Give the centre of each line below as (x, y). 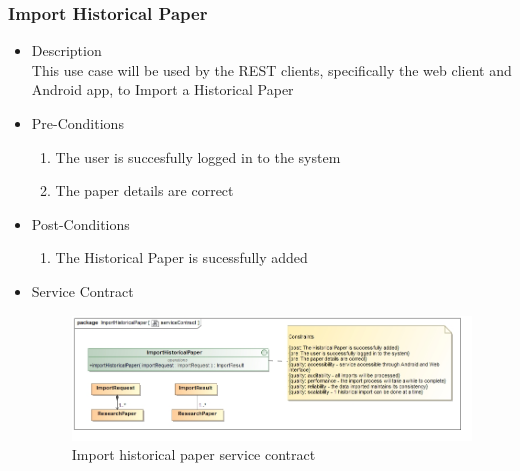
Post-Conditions (80, 223)
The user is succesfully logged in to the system (198, 156)
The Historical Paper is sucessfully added (181, 257)
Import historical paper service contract (193, 454)
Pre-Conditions (77, 123)
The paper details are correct (144, 190)
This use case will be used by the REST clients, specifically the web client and (271, 69)
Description (66, 50)
